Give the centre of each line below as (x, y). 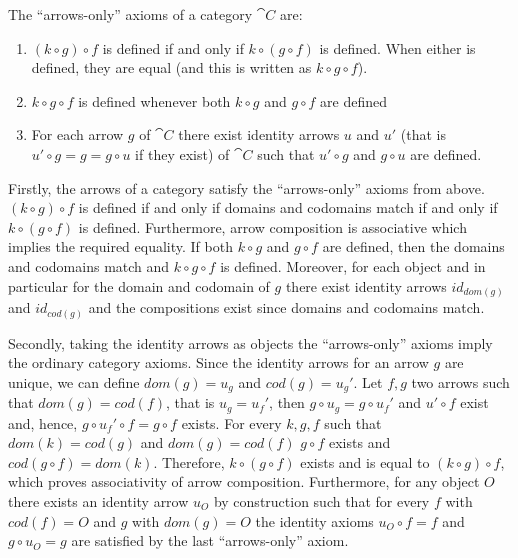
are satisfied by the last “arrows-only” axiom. (210, 540)
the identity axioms (314, 520)
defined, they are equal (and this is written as (171, 67)
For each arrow (77, 134)
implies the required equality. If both (120, 246)
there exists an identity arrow (98, 501)
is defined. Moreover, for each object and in (353, 265)
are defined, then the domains (413, 246)
